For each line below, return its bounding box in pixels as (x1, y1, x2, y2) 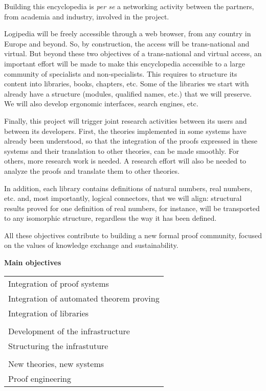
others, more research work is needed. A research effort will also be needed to (4, 155, 247, 166)
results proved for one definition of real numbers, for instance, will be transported (4, 202, 260, 213)
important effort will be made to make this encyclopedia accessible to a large (4, 58, 245, 68)
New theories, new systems (8, 357, 104, 370)
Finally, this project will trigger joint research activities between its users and (4, 115, 247, 126)
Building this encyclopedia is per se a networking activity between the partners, (4, 1, 254, 11)
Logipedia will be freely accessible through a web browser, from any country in (4, 28, 251, 39)
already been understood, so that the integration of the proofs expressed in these (4, 135, 257, 146)
